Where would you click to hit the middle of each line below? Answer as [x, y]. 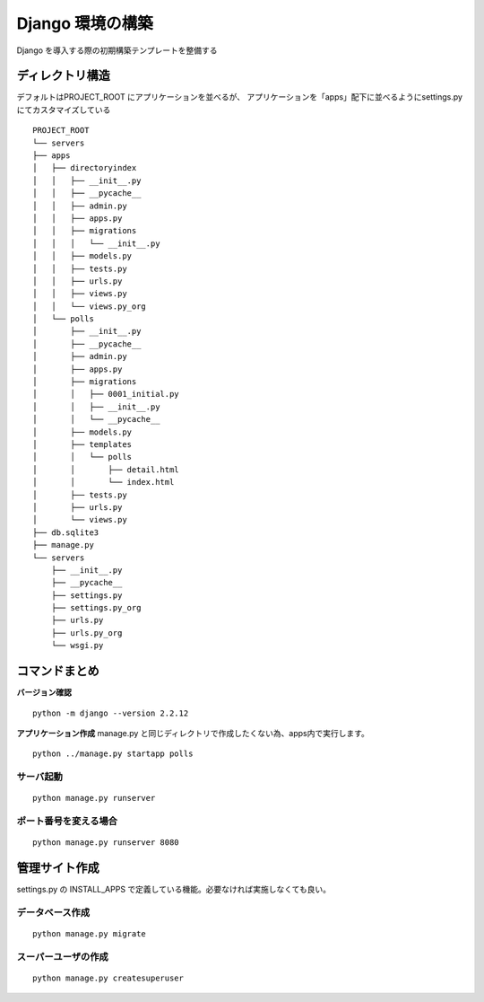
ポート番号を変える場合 [67, 822]
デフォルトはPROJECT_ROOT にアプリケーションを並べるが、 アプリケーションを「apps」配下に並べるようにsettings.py [240, 97]
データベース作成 [53, 912]
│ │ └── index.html [104, 482]
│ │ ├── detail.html [106, 470]
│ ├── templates [82, 444]
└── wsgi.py [77, 646]
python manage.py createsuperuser [108, 978]
